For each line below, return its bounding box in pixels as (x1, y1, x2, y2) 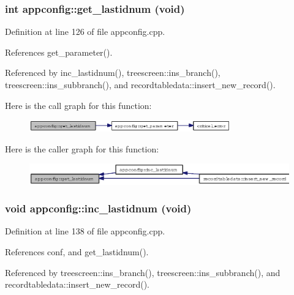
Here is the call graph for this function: (5, 99, 152, 111)
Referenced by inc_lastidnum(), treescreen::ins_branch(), (5, 66, 221, 79)
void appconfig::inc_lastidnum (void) (5, 201, 192, 216)
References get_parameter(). (5, 45, 113, 58)
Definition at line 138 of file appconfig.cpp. (5, 225, 165, 237)
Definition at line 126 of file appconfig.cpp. (5, 25, 165, 38)
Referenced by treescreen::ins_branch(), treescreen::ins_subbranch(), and (5, 266, 281, 278)
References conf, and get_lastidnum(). (5, 245, 149, 258)
